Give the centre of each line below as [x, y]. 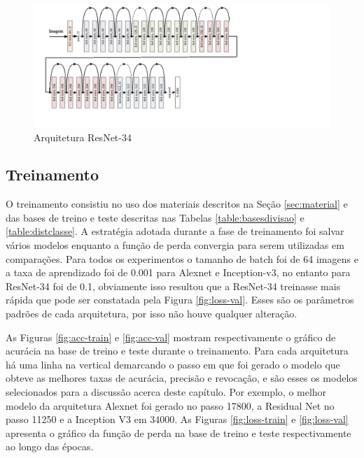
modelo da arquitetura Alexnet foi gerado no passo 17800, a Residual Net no [170, 405]
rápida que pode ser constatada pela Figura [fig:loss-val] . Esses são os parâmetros [180, 300]
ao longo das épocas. [50, 446]
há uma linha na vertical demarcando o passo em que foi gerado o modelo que [173, 364]
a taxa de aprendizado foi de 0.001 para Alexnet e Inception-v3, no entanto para [178, 272]
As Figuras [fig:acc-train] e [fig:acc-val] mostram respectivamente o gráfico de [171, 337]
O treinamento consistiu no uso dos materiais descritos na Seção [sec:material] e [177, 204]
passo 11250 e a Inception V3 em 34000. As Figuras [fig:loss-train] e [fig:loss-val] [177, 419]
